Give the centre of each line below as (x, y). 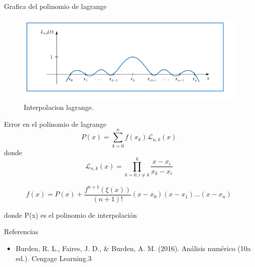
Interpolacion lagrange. (59, 107)
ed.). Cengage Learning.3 (54, 258)
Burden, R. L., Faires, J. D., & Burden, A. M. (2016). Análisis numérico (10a (133, 248)
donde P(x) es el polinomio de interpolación (70, 215)
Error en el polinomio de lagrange (55, 124)
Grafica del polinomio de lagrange (55, 6)
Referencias (21, 231)
